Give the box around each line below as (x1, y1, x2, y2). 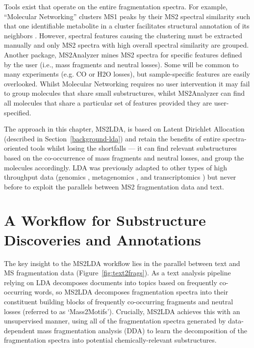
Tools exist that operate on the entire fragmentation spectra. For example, (4, 1, 228, 11)
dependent (4, 325, 35, 335)
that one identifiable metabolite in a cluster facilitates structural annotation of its (4, 21, 250, 31)
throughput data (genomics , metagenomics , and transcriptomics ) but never (4, 172, 236, 182)
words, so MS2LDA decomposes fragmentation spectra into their (34, 287, 229, 297)
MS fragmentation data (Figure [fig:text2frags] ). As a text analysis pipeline (4, 268, 231, 278)
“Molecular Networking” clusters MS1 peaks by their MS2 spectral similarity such (4, 11, 250, 21)
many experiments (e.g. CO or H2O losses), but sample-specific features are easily (4, 69, 250, 79)
